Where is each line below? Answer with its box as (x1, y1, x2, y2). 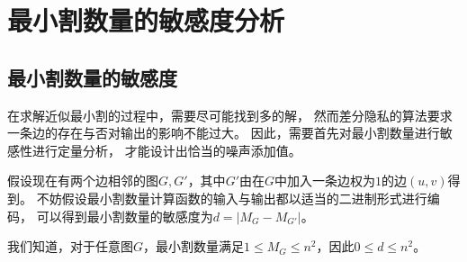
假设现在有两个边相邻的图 (7, 171, 158, 190)
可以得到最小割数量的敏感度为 (36, 206, 213, 225)
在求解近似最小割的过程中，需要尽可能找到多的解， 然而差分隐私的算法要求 (7, 105, 453, 124)
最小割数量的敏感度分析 (7, 2, 285, 39)
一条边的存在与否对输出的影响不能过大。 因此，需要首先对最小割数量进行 (7, 123, 440, 142)
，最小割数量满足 (143, 237, 245, 256)
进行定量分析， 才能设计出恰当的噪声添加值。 (31, 140, 301, 159)
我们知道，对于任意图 (7, 237, 133, 256)
